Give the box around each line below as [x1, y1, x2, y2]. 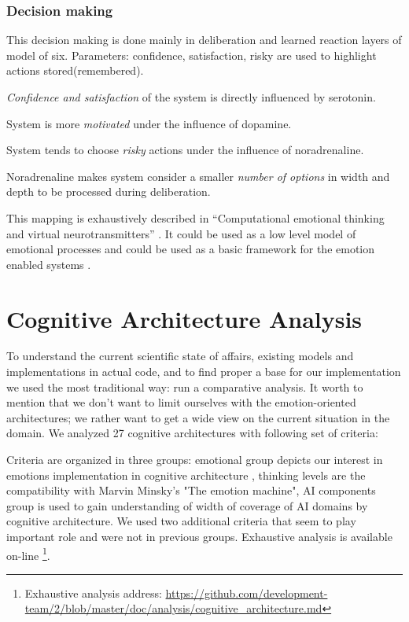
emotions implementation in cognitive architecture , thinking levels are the [6, 466, 366, 483]
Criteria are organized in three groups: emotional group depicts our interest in [6, 451, 383, 468]
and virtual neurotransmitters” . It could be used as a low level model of [6, 225, 356, 241]
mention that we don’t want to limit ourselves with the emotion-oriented [6, 394, 356, 410]
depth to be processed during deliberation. [6, 183, 211, 200]
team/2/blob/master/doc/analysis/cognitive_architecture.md [24, 600, 322, 616]
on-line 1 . [6, 544, 50, 563]
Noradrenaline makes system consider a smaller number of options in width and [6, 167, 390, 184]
